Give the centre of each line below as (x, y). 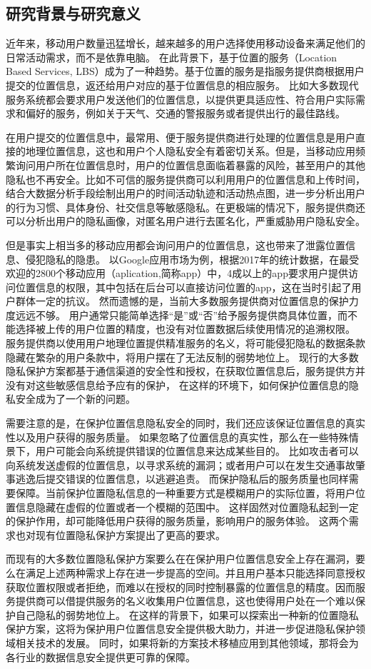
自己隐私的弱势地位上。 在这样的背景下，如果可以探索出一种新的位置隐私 (187, 614)
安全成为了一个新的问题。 (75, 399)
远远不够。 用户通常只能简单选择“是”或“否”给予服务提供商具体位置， (177, 315)
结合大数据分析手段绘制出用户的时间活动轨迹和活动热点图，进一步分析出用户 (185, 193)
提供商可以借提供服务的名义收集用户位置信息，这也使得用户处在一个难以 (185, 601)
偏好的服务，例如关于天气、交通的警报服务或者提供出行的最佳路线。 (185, 113)
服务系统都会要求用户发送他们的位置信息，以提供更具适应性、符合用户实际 (181, 99)
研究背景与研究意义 (73, 13)
